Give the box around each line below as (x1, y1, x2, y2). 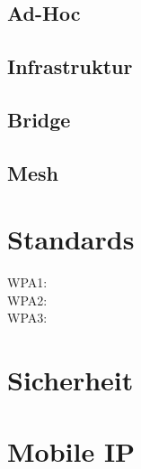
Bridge (7, 105, 71, 133)
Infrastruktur (7, 52, 133, 80)
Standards (7, 220, 135, 258)
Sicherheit (7, 361, 134, 399)
